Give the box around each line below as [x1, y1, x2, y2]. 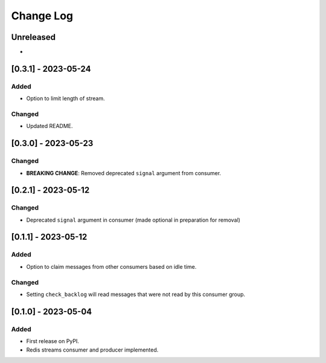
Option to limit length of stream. [26, 95, 105, 102]
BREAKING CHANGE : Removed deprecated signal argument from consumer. [26, 169, 222, 176]
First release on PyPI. [26, 338, 80, 345]
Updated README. [26, 123, 73, 130]
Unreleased [11, 32, 56, 42]
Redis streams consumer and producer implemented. [26, 346, 159, 353]
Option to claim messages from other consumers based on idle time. [26, 263, 197, 270]
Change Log [11, 9, 74, 22]
